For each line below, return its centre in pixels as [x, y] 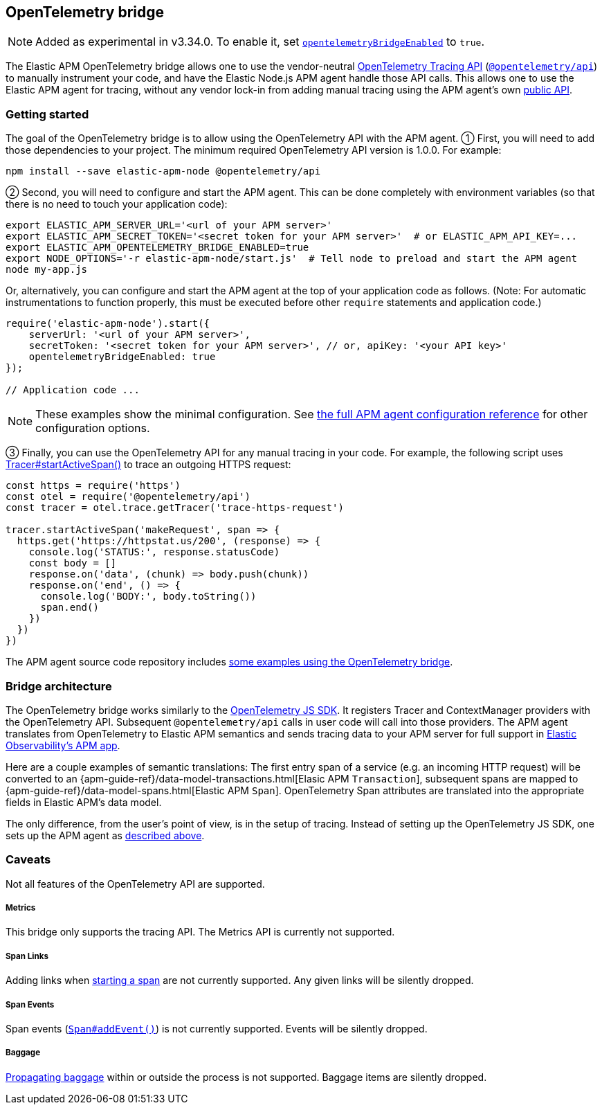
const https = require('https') [93, 486]
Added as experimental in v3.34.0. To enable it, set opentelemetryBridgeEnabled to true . [260, 42]
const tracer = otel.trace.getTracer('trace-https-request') [175, 508]
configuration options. [93, 428]
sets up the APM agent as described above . [105, 835]
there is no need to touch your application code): [117, 204]
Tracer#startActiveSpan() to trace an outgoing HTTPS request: [148, 465]
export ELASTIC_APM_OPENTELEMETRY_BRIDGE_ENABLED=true [157, 248]
